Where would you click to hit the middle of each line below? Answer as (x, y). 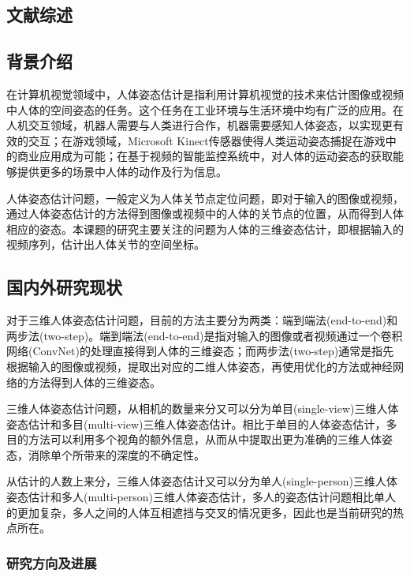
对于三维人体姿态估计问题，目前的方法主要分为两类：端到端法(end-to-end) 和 (202, 320)
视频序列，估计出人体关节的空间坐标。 (106, 244)
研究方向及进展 (52, 562)
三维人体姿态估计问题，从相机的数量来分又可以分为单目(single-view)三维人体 (203, 408)
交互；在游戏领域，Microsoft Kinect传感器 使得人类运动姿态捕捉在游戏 (207, 140)
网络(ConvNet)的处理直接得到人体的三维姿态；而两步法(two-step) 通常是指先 (200, 351)
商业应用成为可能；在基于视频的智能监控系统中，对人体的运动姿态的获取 (205, 156)
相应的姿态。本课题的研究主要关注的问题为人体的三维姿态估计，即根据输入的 (205, 229)
